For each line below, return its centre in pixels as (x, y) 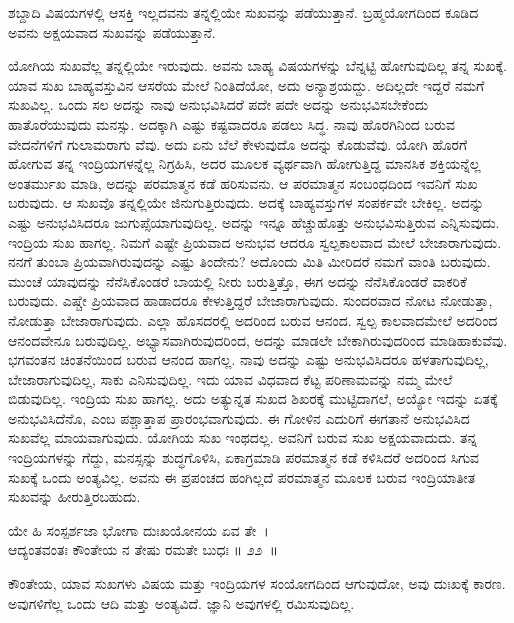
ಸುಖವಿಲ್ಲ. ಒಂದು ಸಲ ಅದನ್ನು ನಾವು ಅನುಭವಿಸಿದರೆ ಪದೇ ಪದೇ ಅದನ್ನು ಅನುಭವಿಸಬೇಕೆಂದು (218, 104)
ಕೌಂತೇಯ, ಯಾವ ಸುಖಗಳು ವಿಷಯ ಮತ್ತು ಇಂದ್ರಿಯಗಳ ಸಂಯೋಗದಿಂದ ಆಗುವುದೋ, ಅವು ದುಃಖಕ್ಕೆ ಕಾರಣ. (257, 583)
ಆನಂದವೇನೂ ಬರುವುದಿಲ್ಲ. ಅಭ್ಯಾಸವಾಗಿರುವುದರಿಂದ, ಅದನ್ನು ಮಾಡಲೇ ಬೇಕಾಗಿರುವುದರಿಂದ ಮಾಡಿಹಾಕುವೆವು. (258, 339)
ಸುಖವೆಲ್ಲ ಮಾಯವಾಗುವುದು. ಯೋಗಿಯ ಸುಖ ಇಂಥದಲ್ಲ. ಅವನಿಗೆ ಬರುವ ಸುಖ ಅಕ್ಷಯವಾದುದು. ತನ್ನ (243, 437)
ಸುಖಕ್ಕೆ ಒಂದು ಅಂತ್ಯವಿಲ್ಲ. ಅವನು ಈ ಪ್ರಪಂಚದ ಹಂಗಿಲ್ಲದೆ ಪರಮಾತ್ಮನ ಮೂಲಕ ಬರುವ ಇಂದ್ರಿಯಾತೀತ (242, 476)
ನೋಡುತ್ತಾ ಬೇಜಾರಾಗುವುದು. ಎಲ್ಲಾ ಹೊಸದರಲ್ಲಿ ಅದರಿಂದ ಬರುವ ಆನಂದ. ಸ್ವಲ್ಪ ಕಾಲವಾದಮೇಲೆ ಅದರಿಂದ (253, 319)
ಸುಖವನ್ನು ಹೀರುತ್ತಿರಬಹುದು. (74, 496)
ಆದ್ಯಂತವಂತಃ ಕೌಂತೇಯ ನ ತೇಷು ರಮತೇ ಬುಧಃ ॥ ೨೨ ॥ (143, 549)
